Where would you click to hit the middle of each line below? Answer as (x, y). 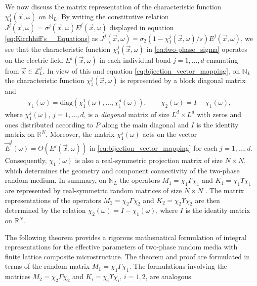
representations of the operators (53, 200)
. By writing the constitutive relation (113, 16)
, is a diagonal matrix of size (127, 114)
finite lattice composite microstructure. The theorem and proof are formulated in (128, 256)
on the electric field (34, 60)
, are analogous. (169, 276)
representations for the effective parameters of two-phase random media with (121, 247)
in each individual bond (135, 60)
